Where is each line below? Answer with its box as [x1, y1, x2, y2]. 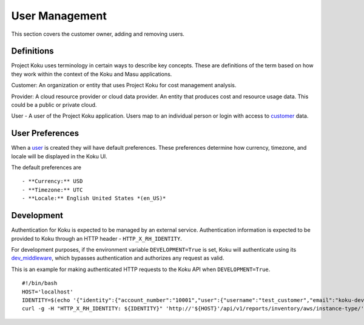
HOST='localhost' [22, 288, 73, 295]
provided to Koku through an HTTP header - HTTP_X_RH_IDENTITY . [11, 235, 182, 242]
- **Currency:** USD [22, 178, 83, 185]
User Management [11, 9, 107, 22]
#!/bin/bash [22, 280, 58, 287]
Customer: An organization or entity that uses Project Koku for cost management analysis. [11, 82, 237, 89]
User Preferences [11, 128, 79, 139]
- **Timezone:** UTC [22, 186, 83, 193]
